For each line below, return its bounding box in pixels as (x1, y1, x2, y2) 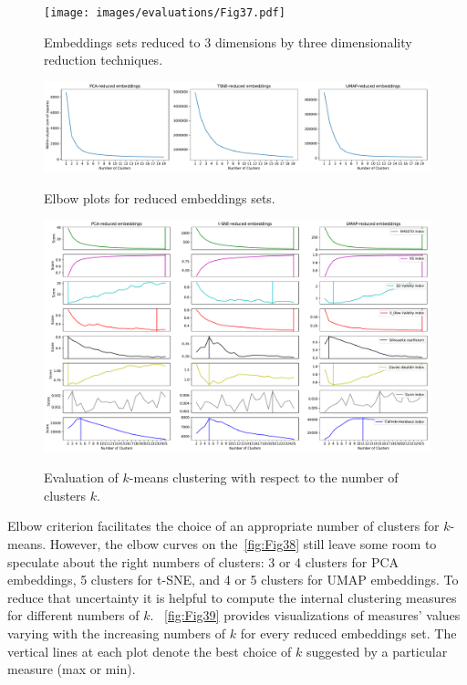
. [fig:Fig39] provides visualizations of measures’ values (150, 606, 461, 625)
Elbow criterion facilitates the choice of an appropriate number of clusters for (7, 516, 440, 535)
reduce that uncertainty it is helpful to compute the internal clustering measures (7, 587, 457, 607)
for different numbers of (7, 606, 140, 625)
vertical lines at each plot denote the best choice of (7, 641, 292, 660)
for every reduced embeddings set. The (240, 623, 457, 642)
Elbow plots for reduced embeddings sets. (44, 188, 275, 207)
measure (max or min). (7, 659, 136, 679)
